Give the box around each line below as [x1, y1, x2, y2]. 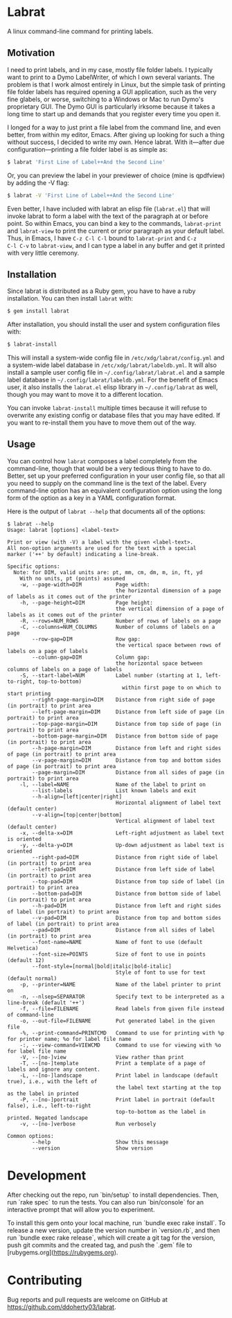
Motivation [7, 47, 55, 59]
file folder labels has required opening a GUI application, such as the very [7, 87, 217, 96]
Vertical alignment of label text [115, 817, 215, 824]
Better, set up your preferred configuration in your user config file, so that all [7, 472, 225, 480]
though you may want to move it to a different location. [7, 391, 163, 399]
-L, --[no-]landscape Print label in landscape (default [19, 1071, 218, 1079]
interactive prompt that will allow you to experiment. [7, 1205, 155, 1213]
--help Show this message [32, 1139, 169, 1146]
